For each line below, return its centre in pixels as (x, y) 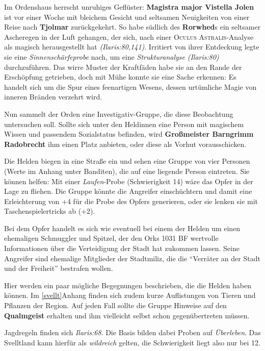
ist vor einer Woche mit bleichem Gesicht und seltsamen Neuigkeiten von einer (127, 17)
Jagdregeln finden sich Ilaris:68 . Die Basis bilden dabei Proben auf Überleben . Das (132, 332)
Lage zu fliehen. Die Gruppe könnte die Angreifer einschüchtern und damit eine (128, 191)
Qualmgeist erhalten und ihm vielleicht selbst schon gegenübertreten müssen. (127, 315)
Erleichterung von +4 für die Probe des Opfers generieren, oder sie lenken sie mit (131, 201)
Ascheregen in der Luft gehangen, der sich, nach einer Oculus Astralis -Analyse (129, 36)
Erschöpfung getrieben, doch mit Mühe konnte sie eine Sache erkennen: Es (120, 77)
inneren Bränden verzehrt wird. (53, 97)
